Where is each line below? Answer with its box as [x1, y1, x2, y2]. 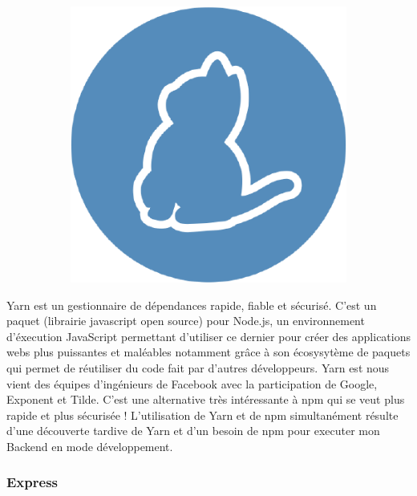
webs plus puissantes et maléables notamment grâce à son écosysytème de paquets [6, 344, 411, 360]
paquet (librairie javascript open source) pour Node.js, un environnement [6, 312, 365, 329]
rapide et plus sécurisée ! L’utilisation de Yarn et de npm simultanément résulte [6, 406, 399, 423]
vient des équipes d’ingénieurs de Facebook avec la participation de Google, [6, 375, 378, 392]
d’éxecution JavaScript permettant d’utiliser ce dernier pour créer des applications [6, 327, 411, 344]
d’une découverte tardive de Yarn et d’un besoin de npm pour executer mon [6, 422, 380, 439]
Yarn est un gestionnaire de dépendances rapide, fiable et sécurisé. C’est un [6, 296, 377, 313]
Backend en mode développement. [6, 437, 173, 454]
